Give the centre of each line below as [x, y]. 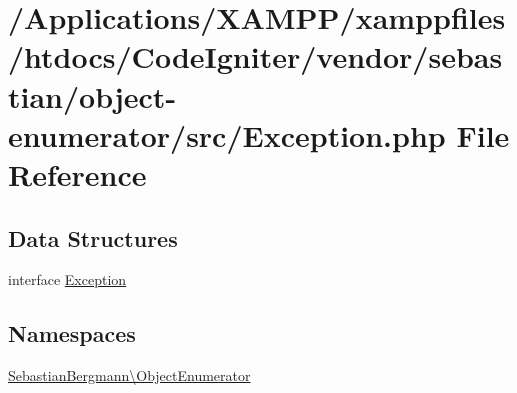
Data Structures [93, 237]
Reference [77, 173]
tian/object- [92, 95]
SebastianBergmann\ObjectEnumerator [129, 375]
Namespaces [72, 333]
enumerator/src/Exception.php [227, 134]
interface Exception [67, 279]
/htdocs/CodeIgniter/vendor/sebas [255, 56]
